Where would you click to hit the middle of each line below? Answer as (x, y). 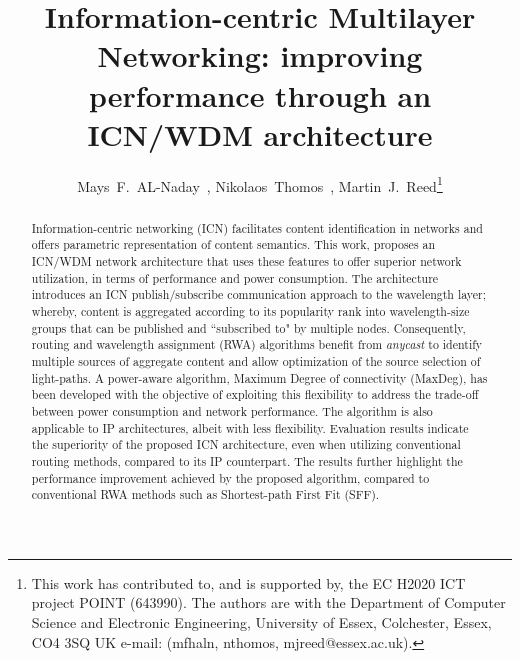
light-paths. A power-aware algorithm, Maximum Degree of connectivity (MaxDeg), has (259, 377)
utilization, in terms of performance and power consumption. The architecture (235, 277)
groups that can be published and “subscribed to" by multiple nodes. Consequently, (248, 327)
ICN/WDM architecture (260, 133)
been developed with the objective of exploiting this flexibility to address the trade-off (255, 394)
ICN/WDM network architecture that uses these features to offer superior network (246, 261)
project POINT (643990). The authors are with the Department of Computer (268, 602)
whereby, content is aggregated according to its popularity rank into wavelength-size (250, 311)
